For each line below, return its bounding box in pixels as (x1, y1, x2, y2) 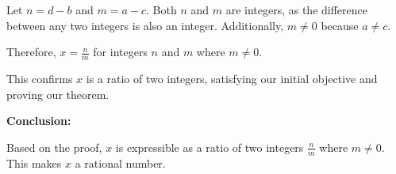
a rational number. (75, 154, 166, 171)
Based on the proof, (6, 138, 102, 155)
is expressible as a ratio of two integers (115, 138, 304, 155)
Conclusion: (6, 112, 71, 129)
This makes (6, 154, 62, 171)
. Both (146, 2, 177, 17)
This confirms (6, 70, 73, 87)
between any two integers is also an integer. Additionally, (6, 17, 284, 33)
